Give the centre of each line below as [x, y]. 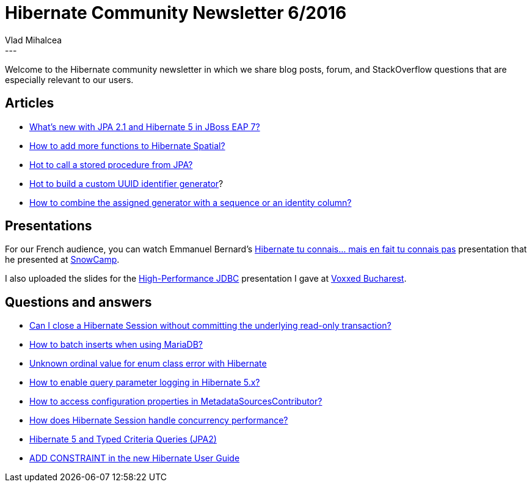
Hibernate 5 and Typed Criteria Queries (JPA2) [123, 439]
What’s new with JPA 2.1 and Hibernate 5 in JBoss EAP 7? [145, 126]
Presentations [49, 226]
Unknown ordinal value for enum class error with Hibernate [148, 364]
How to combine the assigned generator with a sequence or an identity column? [191, 202]
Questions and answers [78, 302]
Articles [30, 103]
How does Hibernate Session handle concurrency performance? [159, 420]
